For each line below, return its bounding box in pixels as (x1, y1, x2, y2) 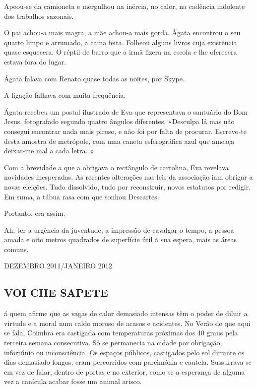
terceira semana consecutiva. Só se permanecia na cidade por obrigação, (4, 337, 222, 348)
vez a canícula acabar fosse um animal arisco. (4, 376, 142, 387)
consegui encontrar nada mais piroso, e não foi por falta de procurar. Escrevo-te (4, 126, 247, 136)
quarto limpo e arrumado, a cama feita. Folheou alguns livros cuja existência (4, 37, 237, 47)
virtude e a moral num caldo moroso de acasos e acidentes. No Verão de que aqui (4, 318, 251, 328)
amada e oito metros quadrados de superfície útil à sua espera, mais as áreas (4, 234, 237, 245)
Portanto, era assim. (4, 208, 65, 218)
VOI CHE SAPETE (4, 285, 108, 300)
